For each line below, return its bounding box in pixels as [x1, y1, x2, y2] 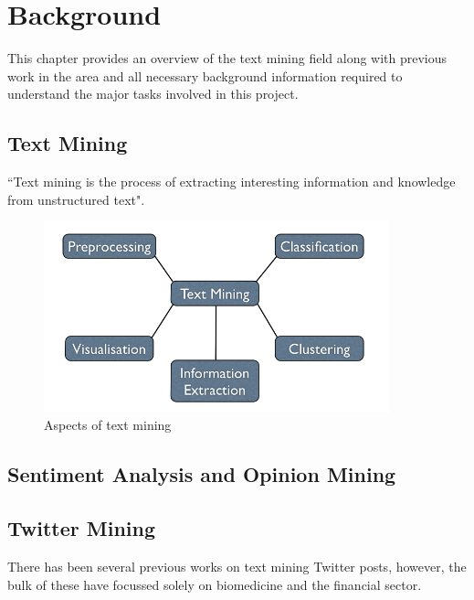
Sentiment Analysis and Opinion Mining [7, 460, 396, 488]
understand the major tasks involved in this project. [7, 84, 299, 103]
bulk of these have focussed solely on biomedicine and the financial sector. [7, 574, 422, 594]
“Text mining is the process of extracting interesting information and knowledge [7, 172, 456, 191]
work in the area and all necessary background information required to [7, 66, 403, 85]
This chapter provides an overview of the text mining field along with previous [7, 48, 448, 68]
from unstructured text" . [7, 189, 145, 209]
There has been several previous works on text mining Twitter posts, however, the [7, 557, 467, 576]
